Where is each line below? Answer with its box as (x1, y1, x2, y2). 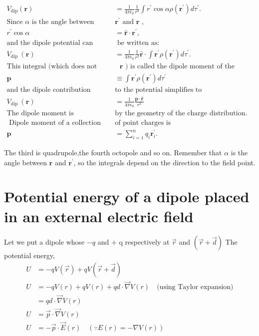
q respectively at (119, 237, 170, 247)
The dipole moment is (6, 110, 74, 117)
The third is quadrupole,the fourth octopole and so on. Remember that (4, 147, 222, 157)
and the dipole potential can (6, 39, 93, 46)
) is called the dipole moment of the (125, 62, 235, 70)
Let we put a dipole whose (4, 237, 85, 247)
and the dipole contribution (6, 86, 91, 93)
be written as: (117, 39, 160, 46)
